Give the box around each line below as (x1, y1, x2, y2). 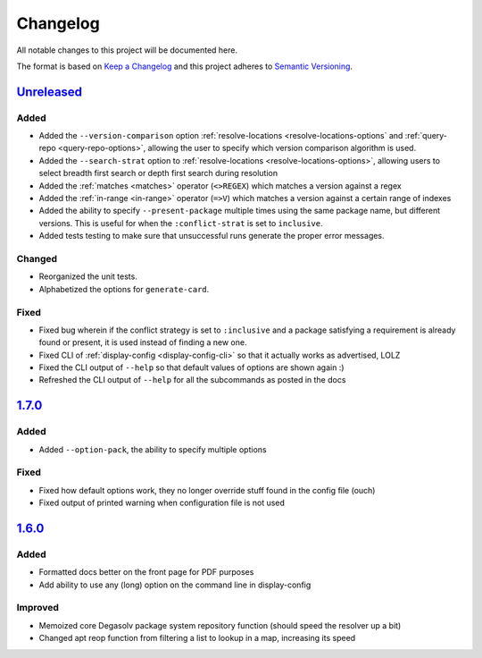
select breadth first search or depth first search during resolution (38, 168, 278, 179)
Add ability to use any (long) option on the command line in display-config (38, 579, 312, 590)
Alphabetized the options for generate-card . (38, 283, 210, 294)
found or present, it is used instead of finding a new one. (38, 337, 247, 348)
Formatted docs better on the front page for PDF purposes (38, 567, 254, 578)
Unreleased (16, 84, 83, 99)
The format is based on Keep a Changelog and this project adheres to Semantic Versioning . (16, 61, 353, 72)
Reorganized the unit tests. (38, 271, 137, 282)
